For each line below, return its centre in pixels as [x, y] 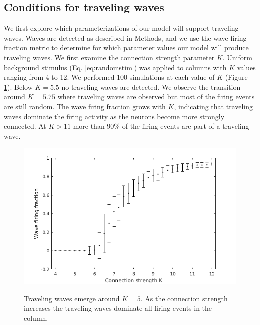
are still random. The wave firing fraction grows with [85, 106]
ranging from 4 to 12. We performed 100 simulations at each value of [109, 77]
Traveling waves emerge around [72, 298]
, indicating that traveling [214, 106]
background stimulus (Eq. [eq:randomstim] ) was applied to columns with [115, 67]
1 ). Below [18, 87]
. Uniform [237, 57]
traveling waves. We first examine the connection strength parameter [109, 57]
